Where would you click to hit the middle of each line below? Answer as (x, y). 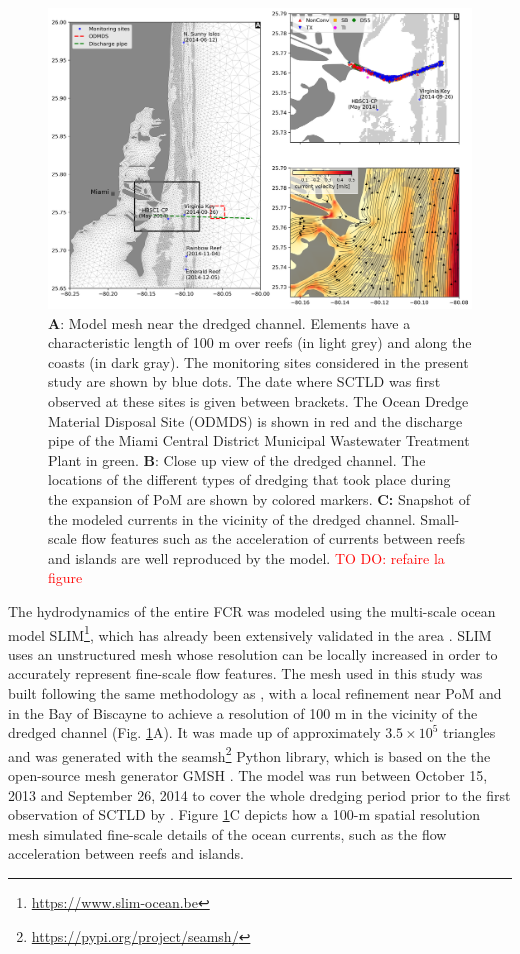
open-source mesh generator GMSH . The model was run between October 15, (248, 774)
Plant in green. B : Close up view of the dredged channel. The (237, 459)
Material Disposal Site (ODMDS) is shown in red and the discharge (255, 420)
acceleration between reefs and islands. (126, 853)
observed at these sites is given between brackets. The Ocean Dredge (258, 400)
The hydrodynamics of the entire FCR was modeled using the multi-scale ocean (252, 610)
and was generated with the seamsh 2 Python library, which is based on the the (249, 754)
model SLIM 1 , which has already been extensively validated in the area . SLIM (250, 633)
